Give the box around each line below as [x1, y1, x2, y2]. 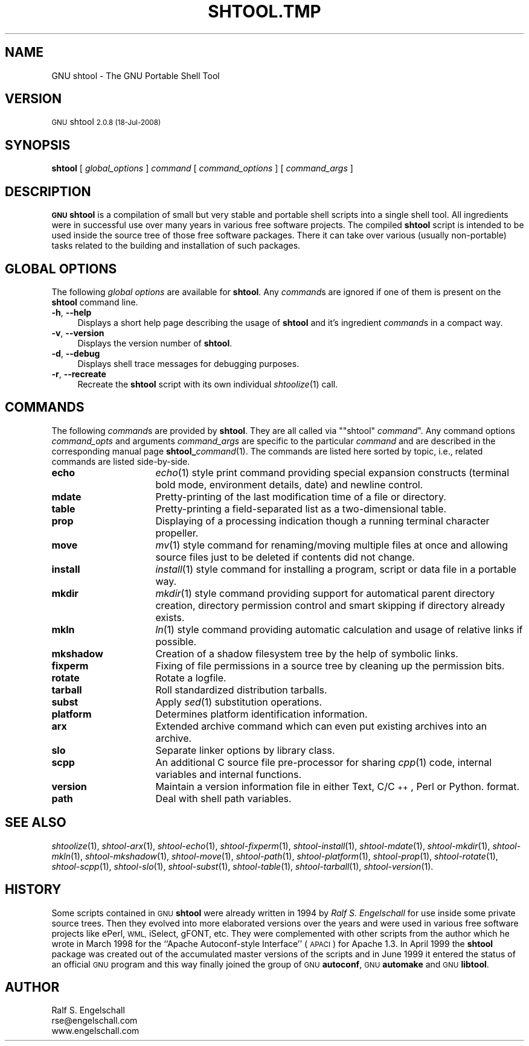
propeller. [155, 526, 199, 539]
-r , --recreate [51, 368, 106, 379]
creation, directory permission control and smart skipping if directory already [155, 599, 505, 611]
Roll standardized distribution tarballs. [155, 683, 327, 696]
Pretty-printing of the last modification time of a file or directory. [155, 490, 446, 503]
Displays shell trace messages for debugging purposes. [77, 358, 300, 369]
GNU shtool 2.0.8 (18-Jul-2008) [51, 116, 161, 127]
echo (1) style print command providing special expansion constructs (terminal [155, 466, 510, 479]
